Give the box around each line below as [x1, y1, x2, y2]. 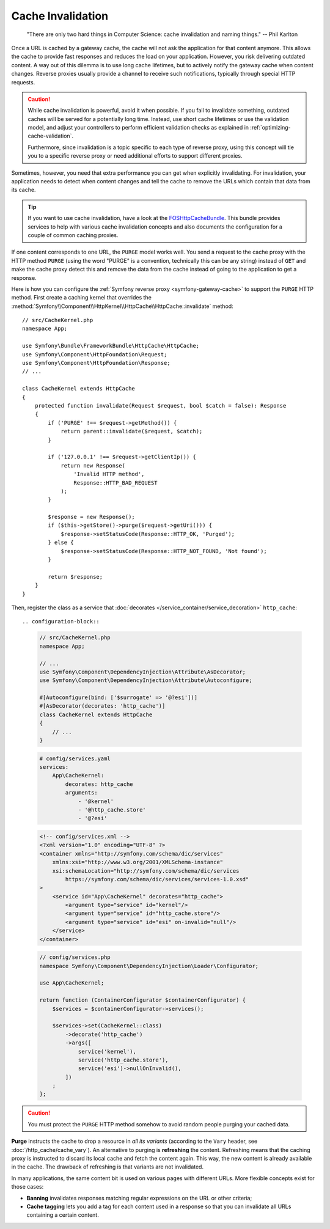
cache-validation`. [28, 132, 73, 140]
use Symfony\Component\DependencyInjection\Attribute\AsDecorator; [39, 668, 246, 675]
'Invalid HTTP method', [73, 471, 145, 478]
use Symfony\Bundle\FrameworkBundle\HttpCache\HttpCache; [22, 342, 200, 350]
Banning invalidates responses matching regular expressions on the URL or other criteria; [26, 1194, 252, 1201]
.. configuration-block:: [22, 618, 100, 625]
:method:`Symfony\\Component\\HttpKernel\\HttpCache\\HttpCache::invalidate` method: [11, 303, 233, 310]
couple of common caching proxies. [28, 231, 119, 238]
